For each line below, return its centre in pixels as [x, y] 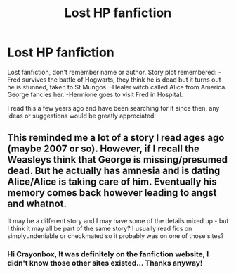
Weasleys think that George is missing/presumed [118, 160]
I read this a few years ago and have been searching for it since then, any [113, 108]
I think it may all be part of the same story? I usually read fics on [100, 228]
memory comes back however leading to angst [112, 193]
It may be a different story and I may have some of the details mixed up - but [118, 220]
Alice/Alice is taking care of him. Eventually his [112, 182]
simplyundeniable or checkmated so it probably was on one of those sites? [116, 236]
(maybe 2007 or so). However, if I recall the [104, 149]
